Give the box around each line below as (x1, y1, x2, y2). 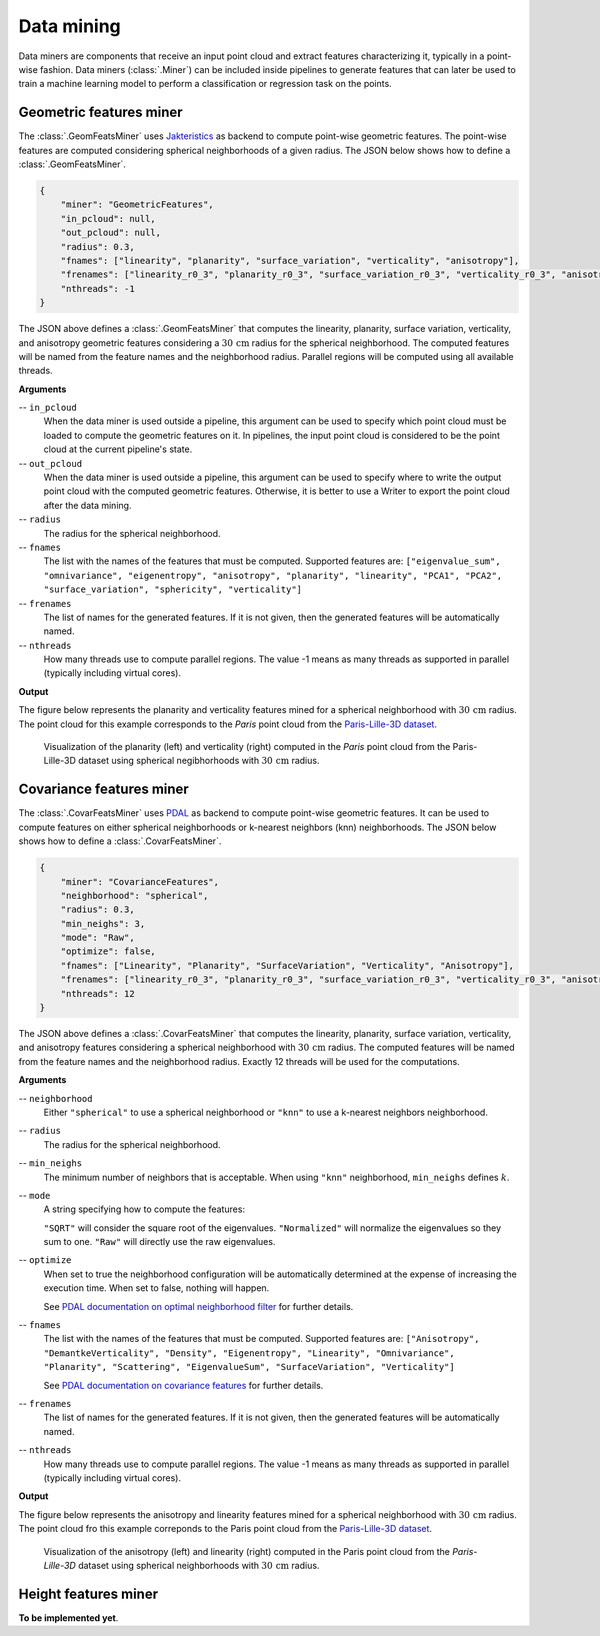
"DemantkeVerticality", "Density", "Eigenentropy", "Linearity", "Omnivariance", (43, 1347, 455, 1359)
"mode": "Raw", (60, 932, 135, 944)
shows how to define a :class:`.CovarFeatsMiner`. (18, 835, 222, 847)
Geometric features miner (18, 104, 184, 121)
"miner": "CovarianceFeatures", (60, 876, 220, 887)
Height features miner (18, 1585, 159, 1602)
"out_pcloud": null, (60, 227, 162, 239)
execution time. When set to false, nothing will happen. (43, 1282, 270, 1294)
